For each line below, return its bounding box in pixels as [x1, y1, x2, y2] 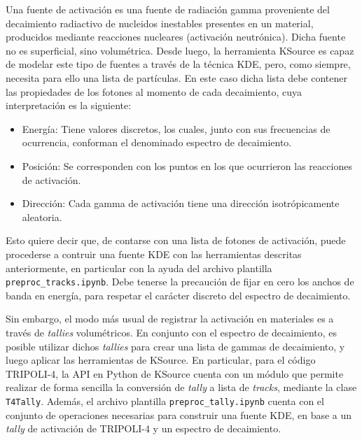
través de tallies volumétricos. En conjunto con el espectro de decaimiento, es [6, 325, 337, 339]
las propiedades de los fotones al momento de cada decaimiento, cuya [6, 84, 302, 99]
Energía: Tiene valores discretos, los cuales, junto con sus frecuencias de [22, 121, 330, 136]
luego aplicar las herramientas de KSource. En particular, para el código [6, 353, 316, 367]
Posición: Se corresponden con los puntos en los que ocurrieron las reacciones [22, 158, 352, 173]
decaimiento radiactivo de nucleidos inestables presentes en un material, [6, 15, 314, 30]
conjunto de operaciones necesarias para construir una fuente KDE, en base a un [6, 407, 352, 422]
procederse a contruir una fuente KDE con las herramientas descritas [6, 246, 302, 261]
